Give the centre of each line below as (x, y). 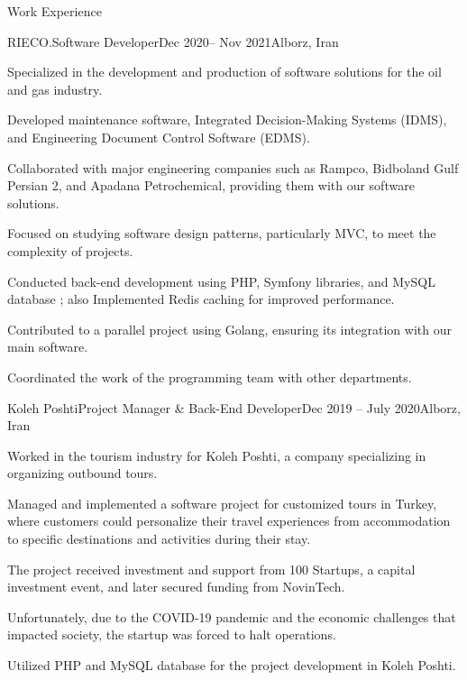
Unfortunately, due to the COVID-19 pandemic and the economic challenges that (232, 616)
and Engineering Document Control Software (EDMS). (159, 137)
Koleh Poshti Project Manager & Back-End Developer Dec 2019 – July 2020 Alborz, (234, 407)
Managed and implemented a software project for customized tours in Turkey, (222, 503)
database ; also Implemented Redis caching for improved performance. (201, 299)
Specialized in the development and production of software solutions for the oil (224, 72)
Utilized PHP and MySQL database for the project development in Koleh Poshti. (232, 665)
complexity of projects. (70, 250)
